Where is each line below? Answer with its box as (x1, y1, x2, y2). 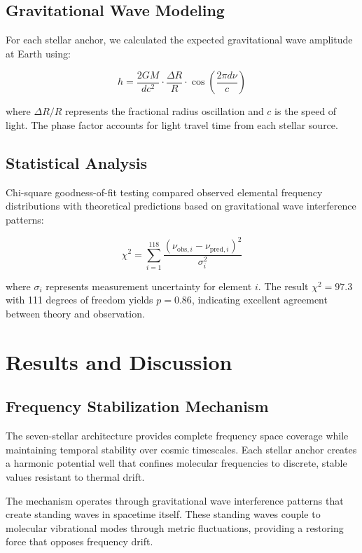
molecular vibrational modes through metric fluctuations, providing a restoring (6, 520, 344, 535)
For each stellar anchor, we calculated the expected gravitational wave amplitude (6, 32, 353, 47)
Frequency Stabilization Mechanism (6, 395, 269, 417)
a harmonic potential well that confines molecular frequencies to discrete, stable (6, 456, 347, 470)
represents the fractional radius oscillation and (65, 104, 264, 118)
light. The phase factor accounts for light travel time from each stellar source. (6, 117, 338, 132)
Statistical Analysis (6, 151, 148, 173)
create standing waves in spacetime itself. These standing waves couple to (6, 507, 321, 521)
